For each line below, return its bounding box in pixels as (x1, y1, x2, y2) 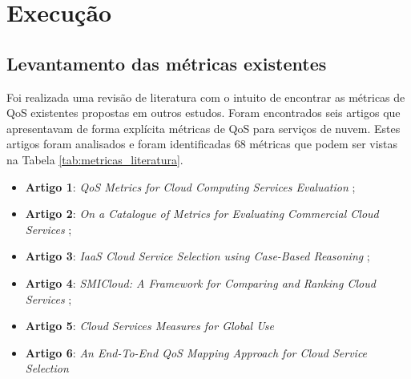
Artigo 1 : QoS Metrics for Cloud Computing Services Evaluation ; (25, 178, 356, 195)
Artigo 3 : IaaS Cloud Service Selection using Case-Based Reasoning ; (25, 248, 370, 264)
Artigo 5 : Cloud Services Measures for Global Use (25, 317, 275, 334)
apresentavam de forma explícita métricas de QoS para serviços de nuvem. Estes (6, 119, 401, 136)
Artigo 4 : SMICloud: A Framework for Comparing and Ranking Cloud (25, 274, 376, 291)
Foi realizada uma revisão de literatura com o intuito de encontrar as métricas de (6, 88, 405, 105)
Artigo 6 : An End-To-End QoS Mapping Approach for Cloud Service (25, 344, 368, 361)
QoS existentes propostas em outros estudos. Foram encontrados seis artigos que (6, 104, 401, 121)
